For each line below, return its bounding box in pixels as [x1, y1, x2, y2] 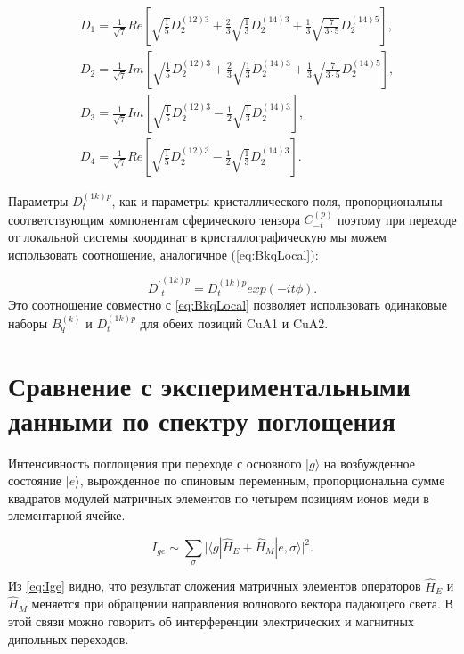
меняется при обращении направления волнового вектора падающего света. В [31, 594, 453, 613]
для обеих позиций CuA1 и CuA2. [140, 313, 329, 332]
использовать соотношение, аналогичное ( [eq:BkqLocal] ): [8, 244, 319, 263]
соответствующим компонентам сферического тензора [8, 210, 300, 228]
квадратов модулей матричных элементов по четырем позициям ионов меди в [8, 488, 429, 507]
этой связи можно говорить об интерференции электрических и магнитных [8, 612, 414, 631]
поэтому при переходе [338, 210, 457, 228]
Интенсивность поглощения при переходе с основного [8, 453, 302, 472]
